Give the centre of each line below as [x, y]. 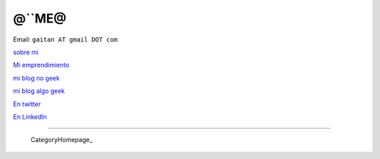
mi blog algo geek [39, 91]
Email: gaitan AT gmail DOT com [65, 39]
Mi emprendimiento [41, 65]
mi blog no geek [36, 78]
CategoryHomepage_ [62, 140]
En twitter [27, 104]
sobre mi [26, 52]
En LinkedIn [30, 117]
